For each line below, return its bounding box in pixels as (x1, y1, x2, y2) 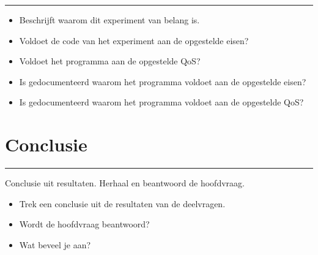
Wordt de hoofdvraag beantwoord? (19, 218, 150, 230)
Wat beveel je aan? (19, 238, 91, 251)
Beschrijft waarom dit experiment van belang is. (19, 13, 200, 26)
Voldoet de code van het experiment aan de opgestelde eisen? (19, 34, 249, 47)
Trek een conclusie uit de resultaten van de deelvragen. (19, 197, 226, 210)
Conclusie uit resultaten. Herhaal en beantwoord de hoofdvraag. (5, 177, 245, 189)
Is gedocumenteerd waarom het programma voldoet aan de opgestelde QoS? (19, 96, 304, 108)
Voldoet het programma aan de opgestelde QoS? (19, 55, 201, 67)
